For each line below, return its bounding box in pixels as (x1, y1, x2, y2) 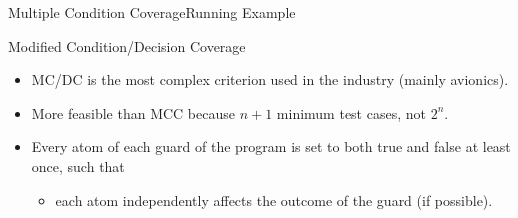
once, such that (31, 155, 125, 176)
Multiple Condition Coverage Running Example (8, 2, 296, 22)
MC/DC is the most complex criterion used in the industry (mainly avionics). (31, 69, 509, 90)
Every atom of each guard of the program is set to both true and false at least (31, 136, 511, 157)
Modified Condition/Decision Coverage (8, 35, 246, 56)
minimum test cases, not (276, 102, 426, 123)
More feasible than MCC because (31, 102, 235, 123)
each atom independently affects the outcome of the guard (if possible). (55, 189, 493, 210)
